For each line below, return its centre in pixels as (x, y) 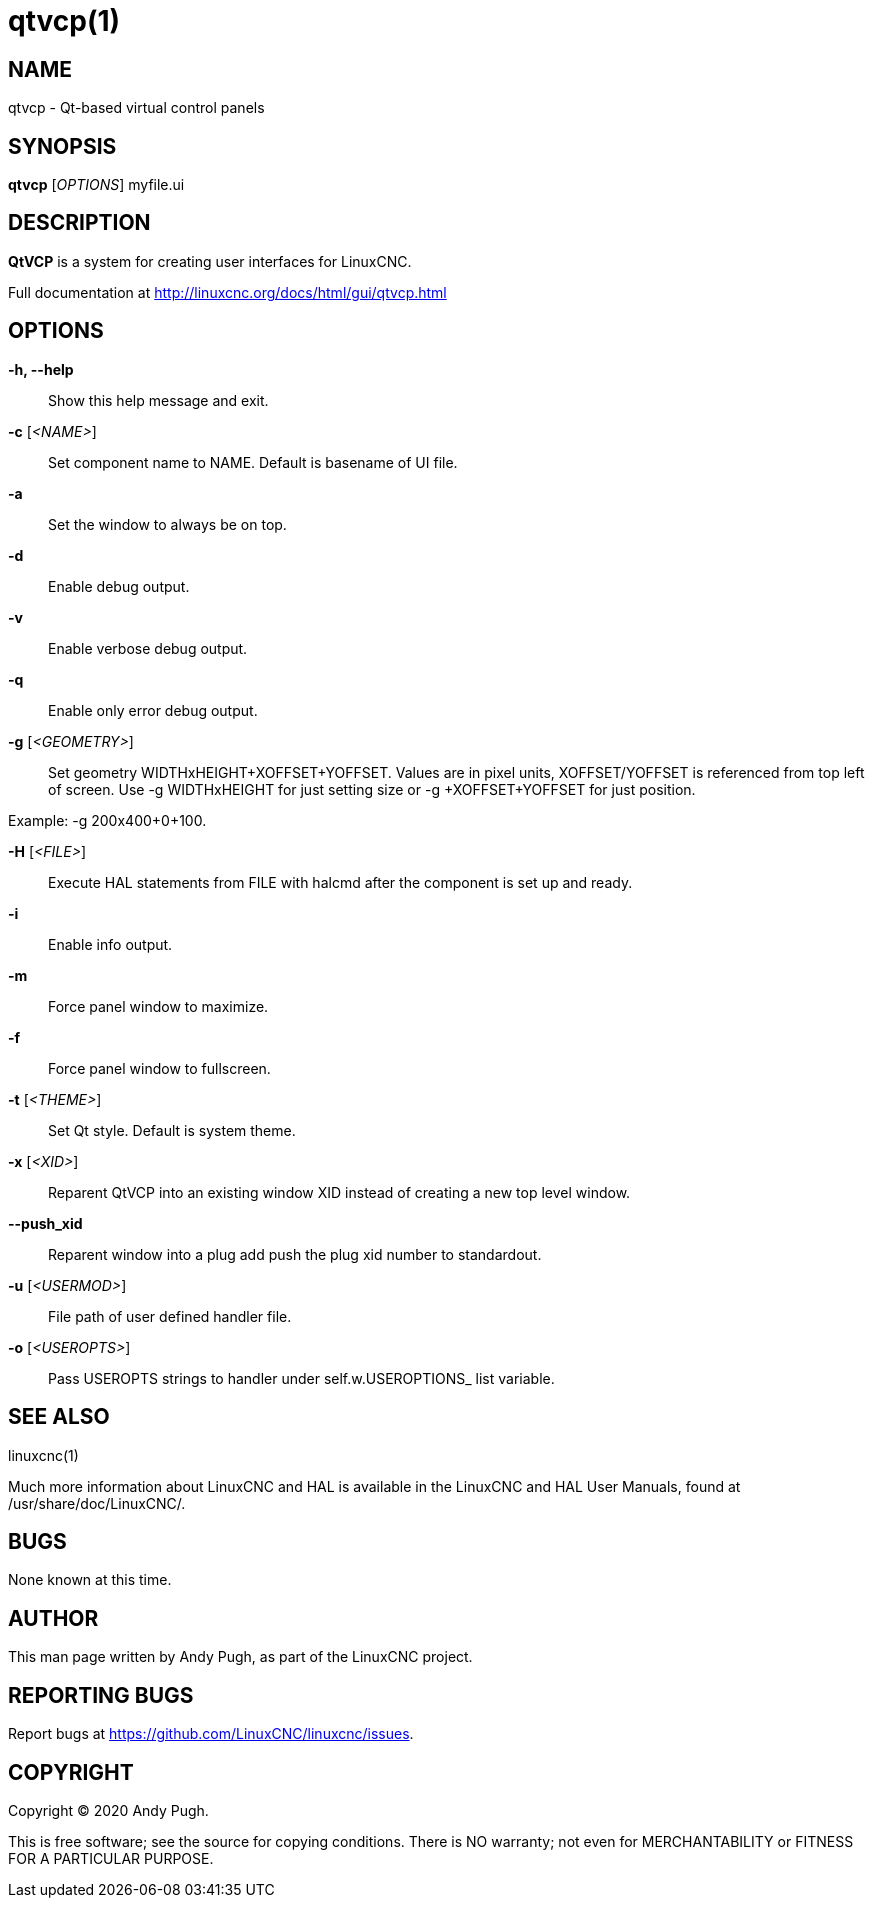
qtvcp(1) (64, 21)
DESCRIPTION (79, 223)
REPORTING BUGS (101, 1695)
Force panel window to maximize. (158, 1006)
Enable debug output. (119, 586)
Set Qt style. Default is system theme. (172, 1130)
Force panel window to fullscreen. (159, 1068)
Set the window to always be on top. (167, 524)
